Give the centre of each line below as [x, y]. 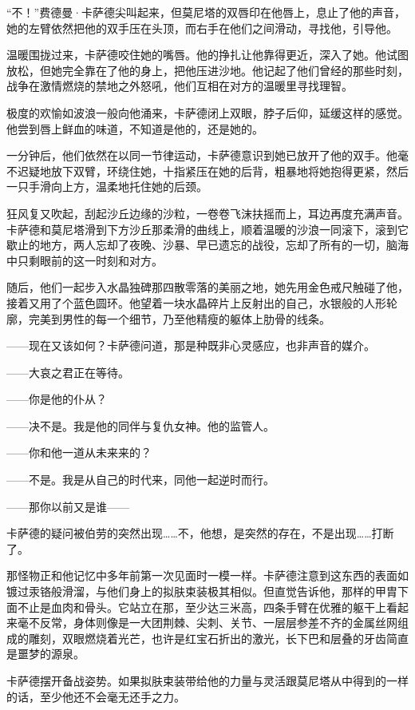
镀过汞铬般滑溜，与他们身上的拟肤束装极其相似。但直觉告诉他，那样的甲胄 [202, 591]
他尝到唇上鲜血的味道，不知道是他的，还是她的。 [135, 128]
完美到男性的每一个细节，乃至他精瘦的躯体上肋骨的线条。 [179, 318]
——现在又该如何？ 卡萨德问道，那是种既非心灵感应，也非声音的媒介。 [191, 345]
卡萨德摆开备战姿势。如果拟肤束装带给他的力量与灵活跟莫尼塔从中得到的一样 [207, 680]
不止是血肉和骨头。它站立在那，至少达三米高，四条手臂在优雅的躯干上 [202, 607]
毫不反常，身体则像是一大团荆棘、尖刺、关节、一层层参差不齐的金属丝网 [207, 623]
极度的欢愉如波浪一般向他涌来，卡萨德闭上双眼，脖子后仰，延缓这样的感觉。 [207, 112]
